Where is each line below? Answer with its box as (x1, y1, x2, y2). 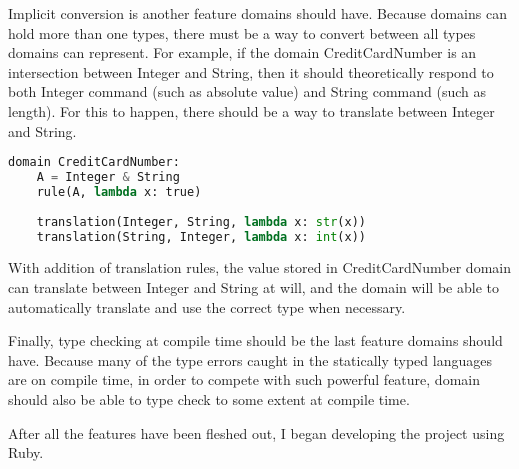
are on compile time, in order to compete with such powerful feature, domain (8, 369, 480, 390)
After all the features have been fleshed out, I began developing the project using (8, 422, 505, 443)
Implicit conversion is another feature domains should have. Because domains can (8, 3, 507, 23)
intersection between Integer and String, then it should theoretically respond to (8, 61, 494, 82)
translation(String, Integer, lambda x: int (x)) (36, 229, 366, 244)
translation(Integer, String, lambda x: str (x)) (36, 214, 366, 229)
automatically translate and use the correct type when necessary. (8, 296, 406, 317)
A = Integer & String (36, 170, 180, 185)
